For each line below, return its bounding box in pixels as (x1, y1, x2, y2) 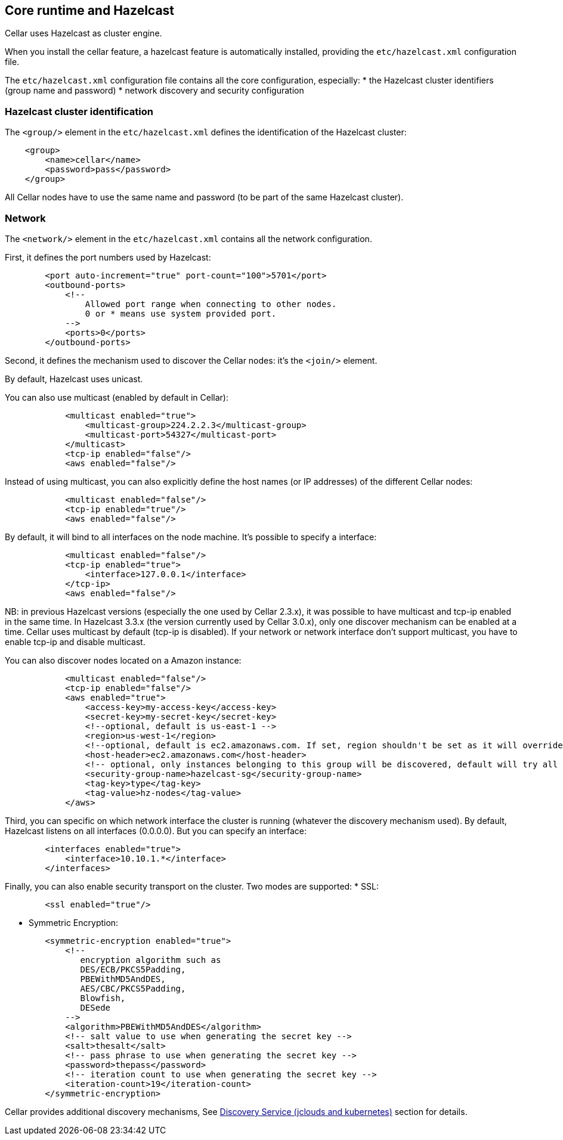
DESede (80, 1002, 111, 1012)
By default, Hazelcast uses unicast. (5, 373, 143, 384)
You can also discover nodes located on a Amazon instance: (5, 655, 242, 665)
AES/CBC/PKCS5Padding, (80, 983, 186, 993)
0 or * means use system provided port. (85, 308, 277, 318)
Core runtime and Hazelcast (5, 3, 175, 18)
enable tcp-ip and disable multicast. (5, 636, 146, 647)
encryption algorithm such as (80, 955, 221, 965)
